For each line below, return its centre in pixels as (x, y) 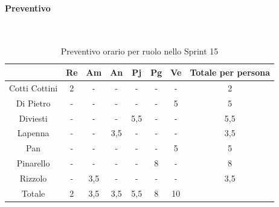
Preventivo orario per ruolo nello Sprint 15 (139, 51)
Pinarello (33, 163)
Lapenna (33, 133)
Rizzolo (33, 178)
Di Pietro (33, 103)
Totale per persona (230, 72)
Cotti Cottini (34, 87)
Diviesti (33, 118)
